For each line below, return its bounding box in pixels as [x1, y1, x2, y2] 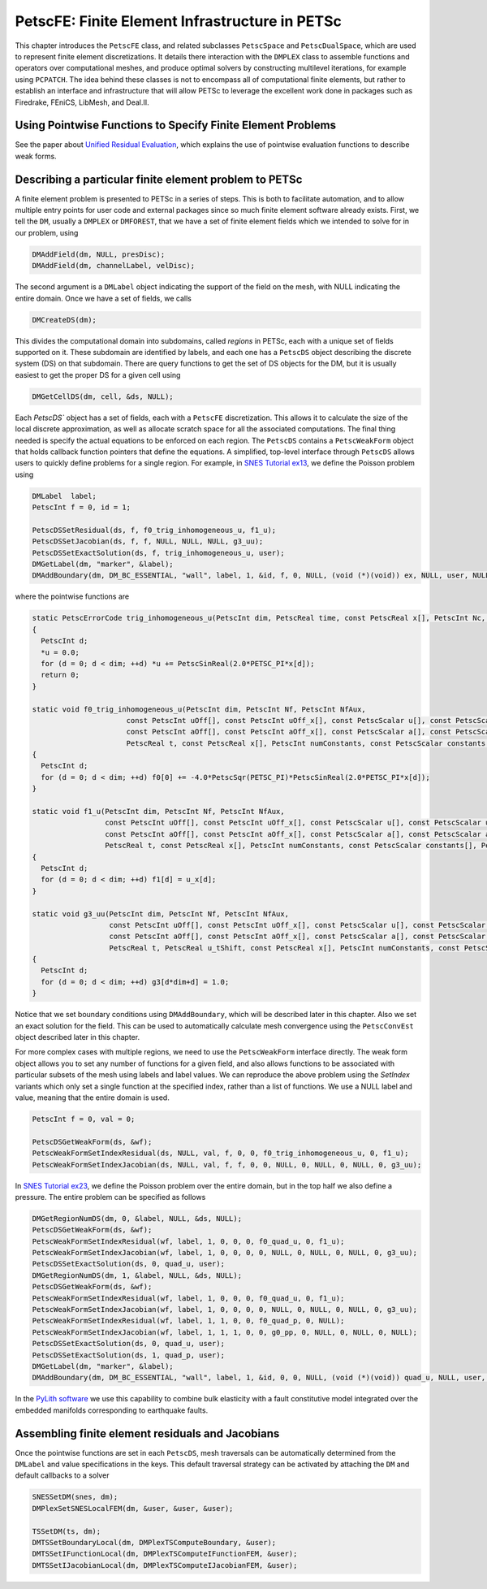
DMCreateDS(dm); [32, 315, 97, 324]
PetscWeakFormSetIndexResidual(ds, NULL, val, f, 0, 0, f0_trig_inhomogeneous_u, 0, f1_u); [32, 1149, 409, 1158]
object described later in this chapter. [15, 1033, 140, 1042]
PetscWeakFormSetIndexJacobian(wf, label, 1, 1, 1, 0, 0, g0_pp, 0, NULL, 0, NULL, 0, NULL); [32, 1327, 418, 1336]
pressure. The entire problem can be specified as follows [15, 1192, 206, 1201]
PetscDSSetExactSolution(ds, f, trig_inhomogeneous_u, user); [32, 548, 285, 557]
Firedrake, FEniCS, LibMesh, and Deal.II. [15, 97, 149, 107]
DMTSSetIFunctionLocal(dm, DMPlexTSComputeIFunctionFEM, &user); [32, 1549, 298, 1559]
